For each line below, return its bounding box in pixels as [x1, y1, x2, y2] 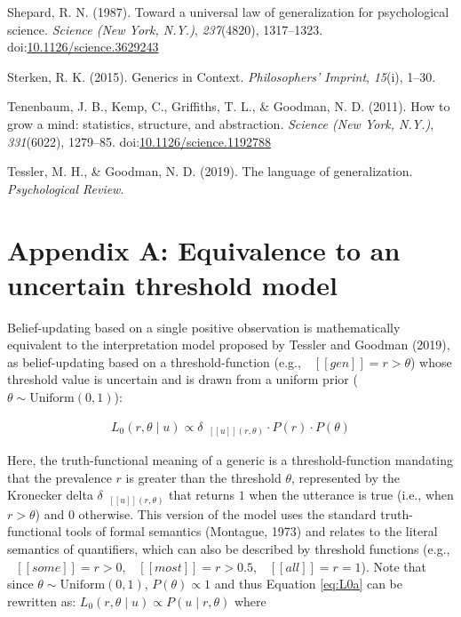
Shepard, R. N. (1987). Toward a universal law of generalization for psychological [7, 3, 449, 20]
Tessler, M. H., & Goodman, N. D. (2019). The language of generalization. [7, 162, 413, 180]
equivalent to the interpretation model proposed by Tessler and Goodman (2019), [7, 335, 450, 354]
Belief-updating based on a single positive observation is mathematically [7, 317, 401, 336]
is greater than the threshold [125, 468, 282, 486]
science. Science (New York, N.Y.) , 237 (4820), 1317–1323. [7, 20, 323, 38]
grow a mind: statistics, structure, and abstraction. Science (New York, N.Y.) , [7, 114, 434, 132]
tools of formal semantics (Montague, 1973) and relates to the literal [65, 522, 438, 541]
